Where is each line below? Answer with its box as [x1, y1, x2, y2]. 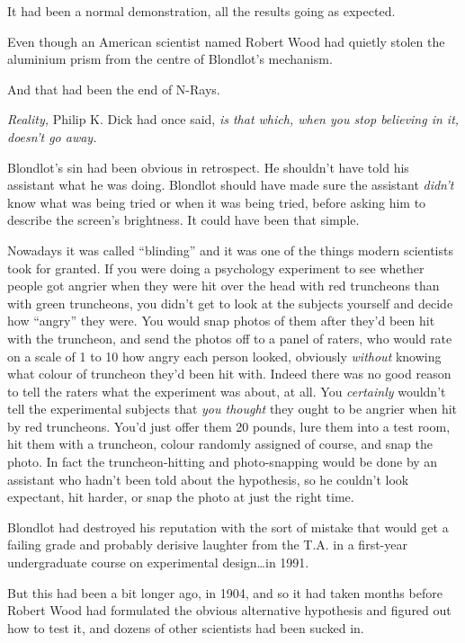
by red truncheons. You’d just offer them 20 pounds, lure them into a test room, [7, 416, 451, 435]
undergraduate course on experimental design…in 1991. [7, 553, 309, 572]
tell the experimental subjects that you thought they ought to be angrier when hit [7, 399, 458, 418]
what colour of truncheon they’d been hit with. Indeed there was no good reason [7, 364, 452, 383]
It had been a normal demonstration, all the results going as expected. [7, 2, 396, 20]
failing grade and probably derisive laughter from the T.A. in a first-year [7, 535, 407, 554]
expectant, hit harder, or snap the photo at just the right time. [7, 487, 354, 506]
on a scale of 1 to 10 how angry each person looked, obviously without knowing [7, 346, 442, 365]
